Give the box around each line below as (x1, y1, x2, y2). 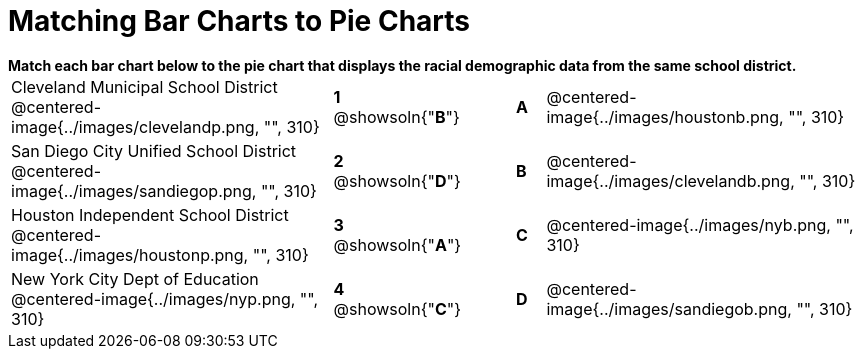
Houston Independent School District (11, 204, 289, 225)
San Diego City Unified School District (11, 140, 297, 161)
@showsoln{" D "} (333, 170, 461, 191)
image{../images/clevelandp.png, (11, 116, 260, 137)
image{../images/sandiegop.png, (11, 180, 257, 201)
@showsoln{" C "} (333, 298, 462, 319)
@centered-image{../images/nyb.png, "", (546, 214, 854, 235)
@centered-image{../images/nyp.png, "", (11, 288, 319, 309)
